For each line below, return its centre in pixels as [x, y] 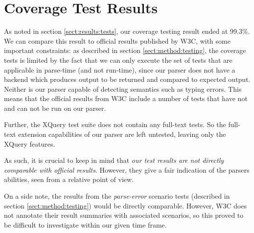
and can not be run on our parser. [55, 108]
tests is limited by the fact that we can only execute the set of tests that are [118, 60]
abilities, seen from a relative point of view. [69, 179]
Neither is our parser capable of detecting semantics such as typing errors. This [123, 89]
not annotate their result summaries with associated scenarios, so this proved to [124, 215]
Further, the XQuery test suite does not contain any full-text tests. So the [115, 124]
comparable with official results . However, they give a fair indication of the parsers [127, 169]
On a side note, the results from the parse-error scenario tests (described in [117, 196]
